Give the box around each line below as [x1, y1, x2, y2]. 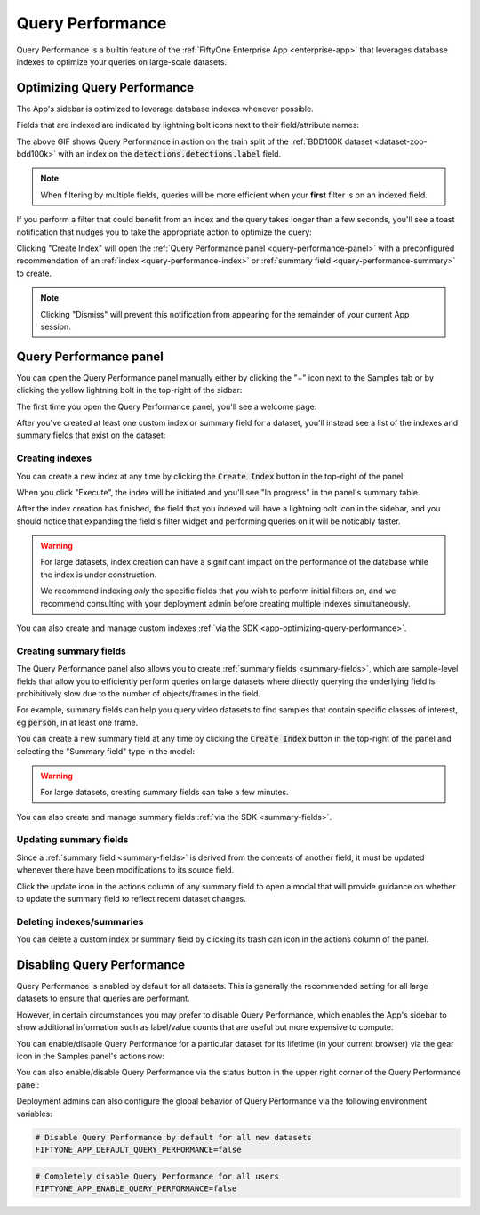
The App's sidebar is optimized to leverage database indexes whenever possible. [16, 103, 315, 114]
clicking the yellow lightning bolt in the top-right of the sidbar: [16, 385, 243, 396]
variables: [16, 1108, 52, 1119]
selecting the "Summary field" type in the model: [16, 745, 196, 756]
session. [40, 321, 71, 332]
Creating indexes [16, 452, 92, 464]
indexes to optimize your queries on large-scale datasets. [16, 56, 227, 67]
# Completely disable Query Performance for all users [35, 1171, 279, 1181]
